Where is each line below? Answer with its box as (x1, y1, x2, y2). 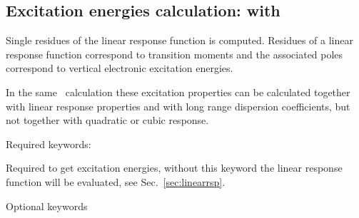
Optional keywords (6, 198, 88, 213)
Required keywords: (6, 136, 91, 151)
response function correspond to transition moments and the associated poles (6, 46, 343, 61)
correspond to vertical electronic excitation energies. (6, 61, 233, 76)
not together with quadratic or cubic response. (6, 113, 209, 128)
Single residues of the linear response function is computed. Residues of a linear (6, 33, 354, 48)
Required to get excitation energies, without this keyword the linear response (6, 160, 343, 175)
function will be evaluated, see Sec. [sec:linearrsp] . (6, 174, 226, 189)
